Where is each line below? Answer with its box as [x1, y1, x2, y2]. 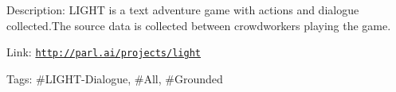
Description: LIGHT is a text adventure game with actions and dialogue [6, 2, 359, 17]
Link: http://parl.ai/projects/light [6, 44, 201, 60]
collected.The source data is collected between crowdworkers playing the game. [6, 17, 391, 33]
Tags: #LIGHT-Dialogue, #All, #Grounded [6, 70, 223, 86]
